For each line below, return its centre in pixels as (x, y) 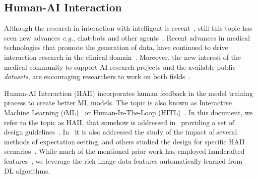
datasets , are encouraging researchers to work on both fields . (97, 76)
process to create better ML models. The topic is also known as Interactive (118, 103)
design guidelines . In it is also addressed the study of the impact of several (121, 132)
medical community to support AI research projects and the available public (120, 67)
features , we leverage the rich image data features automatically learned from (123, 160)
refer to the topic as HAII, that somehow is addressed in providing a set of (119, 122)
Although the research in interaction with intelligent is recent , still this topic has (128, 28)
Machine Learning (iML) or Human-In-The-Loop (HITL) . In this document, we (128, 112)
